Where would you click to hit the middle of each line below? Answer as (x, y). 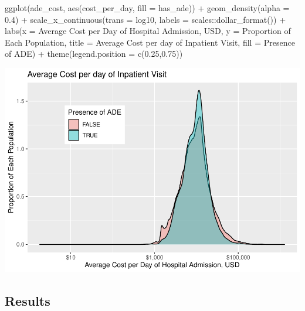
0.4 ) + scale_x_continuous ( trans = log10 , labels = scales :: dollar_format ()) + (145, 19)
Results (28, 300)
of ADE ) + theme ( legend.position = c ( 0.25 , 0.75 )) (94, 54)
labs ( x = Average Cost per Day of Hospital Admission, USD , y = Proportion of (148, 31)
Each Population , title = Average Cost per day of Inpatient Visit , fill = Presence (150, 42)
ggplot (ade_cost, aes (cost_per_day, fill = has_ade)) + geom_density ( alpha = (147, 8)
